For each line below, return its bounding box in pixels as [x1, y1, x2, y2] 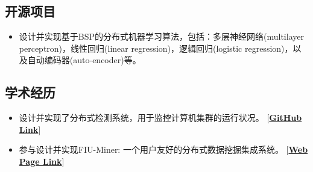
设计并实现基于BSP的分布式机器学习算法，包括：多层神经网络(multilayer [19, 30, 304, 43]
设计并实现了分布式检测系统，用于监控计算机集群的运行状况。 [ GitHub [19, 111, 302, 124]
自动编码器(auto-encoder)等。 [27, 54, 141, 66]
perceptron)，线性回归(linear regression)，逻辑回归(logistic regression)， [19, 41, 293, 54]
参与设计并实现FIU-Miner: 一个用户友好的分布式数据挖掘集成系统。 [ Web [19, 143, 308, 156]
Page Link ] [19, 155, 65, 167]
